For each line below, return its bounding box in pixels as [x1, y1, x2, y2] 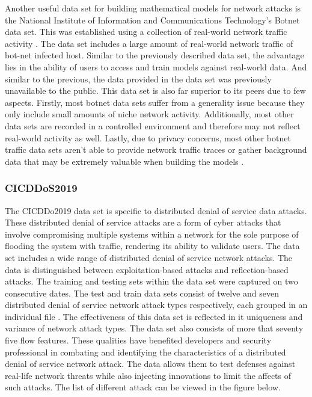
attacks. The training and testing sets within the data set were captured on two [5, 275, 298, 288]
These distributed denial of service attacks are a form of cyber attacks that [5, 216, 281, 229]
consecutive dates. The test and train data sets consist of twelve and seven [5, 286, 279, 299]
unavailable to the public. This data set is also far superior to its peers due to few [5, 84, 306, 97]
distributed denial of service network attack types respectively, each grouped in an [5, 298, 308, 311]
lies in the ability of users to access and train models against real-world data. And [5, 60, 307, 73]
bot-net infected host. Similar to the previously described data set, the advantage [5, 49, 304, 61]
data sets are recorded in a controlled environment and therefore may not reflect [5, 119, 301, 132]
